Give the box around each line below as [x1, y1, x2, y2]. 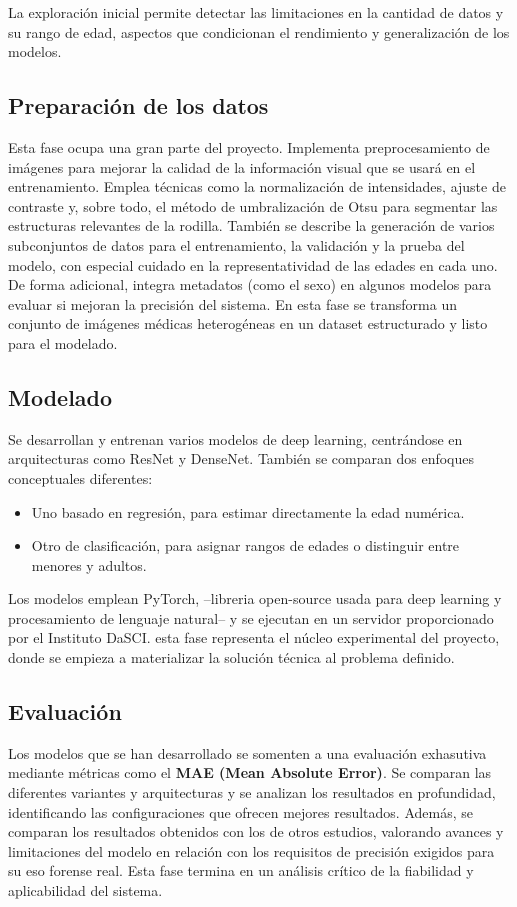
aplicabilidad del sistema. [8, 880, 163, 901]
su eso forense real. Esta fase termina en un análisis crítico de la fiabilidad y [8, 860, 474, 881]
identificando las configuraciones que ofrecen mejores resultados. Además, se [8, 801, 473, 822]
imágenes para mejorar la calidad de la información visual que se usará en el [8, 156, 476, 177]
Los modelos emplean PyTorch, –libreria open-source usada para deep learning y [8, 588, 502, 609]
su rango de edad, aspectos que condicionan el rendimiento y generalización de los [8, 21, 510, 42]
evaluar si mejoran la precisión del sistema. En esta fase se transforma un [8, 293, 457, 314]
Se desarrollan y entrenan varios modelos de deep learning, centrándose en [8, 428, 463, 449]
